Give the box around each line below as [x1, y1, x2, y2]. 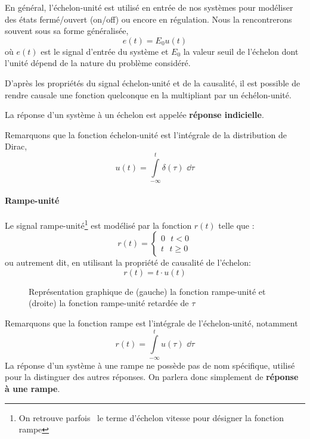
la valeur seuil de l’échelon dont [183, 45, 299, 57]
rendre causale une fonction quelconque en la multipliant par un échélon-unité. [5, 88, 292, 101]
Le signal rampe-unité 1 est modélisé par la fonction [5, 217, 192, 231]
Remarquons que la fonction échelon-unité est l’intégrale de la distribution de [5, 128, 287, 141]
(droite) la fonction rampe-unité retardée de [29, 297, 189, 309]
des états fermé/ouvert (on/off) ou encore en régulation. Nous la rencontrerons [5, 13, 292, 25]
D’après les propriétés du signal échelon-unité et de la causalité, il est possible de [5, 76, 300, 89]
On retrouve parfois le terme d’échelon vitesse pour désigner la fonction [18, 411, 284, 424]
